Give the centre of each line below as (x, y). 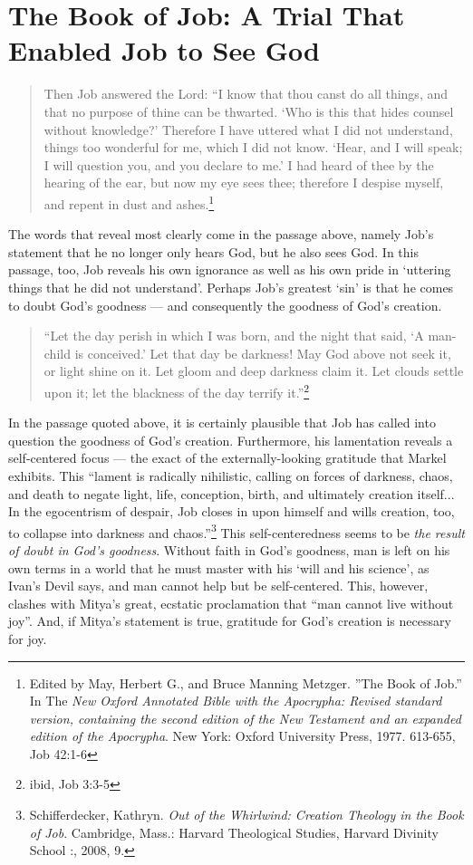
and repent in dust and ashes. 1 (129, 202)
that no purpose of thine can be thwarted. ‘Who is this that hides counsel (249, 111)
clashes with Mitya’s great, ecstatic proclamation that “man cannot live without (231, 603)
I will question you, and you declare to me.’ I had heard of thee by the (239, 164)
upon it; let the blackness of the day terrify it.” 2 (177, 390)
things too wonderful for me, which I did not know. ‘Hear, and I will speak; (253, 147)
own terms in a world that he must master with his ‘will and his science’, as (219, 567)
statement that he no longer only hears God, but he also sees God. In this (213, 251)
